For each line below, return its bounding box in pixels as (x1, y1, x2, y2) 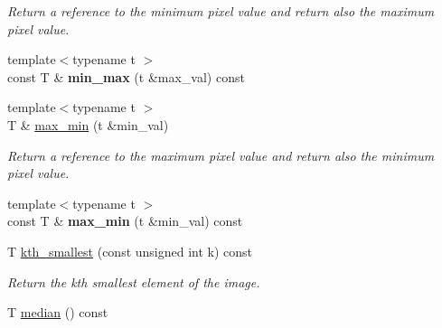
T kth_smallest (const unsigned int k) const (7, 241, 253, 260)
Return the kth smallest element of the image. (7, 272, 260, 291)
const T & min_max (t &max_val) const (7, 67, 245, 86)
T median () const (7, 303, 108, 322)
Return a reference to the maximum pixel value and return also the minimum (7, 145, 435, 164)
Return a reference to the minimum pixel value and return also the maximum (7, 2, 435, 20)
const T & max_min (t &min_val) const (7, 211, 243, 230)
